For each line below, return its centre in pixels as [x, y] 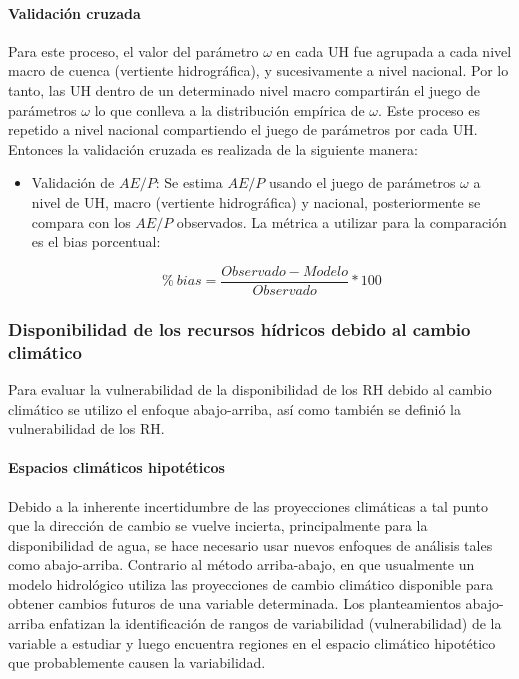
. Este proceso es [429, 109]
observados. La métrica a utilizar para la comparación [341, 221]
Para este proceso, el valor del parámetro [133, 50]
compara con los [81, 221]
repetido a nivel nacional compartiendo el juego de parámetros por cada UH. [243, 129]
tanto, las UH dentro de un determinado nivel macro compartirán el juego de [244, 89]
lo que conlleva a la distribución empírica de [229, 109]
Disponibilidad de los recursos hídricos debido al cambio [239, 328]
